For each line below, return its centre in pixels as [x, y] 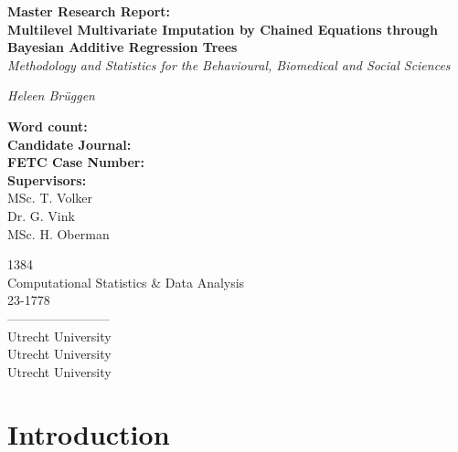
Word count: [48, 126]
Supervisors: [47, 179]
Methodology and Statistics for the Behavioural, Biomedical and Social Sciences [229, 64]
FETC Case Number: [76, 162]
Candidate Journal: [69, 144]
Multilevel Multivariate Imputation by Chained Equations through [223, 29]
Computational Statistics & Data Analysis [126, 282]
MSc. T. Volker [50, 198]
